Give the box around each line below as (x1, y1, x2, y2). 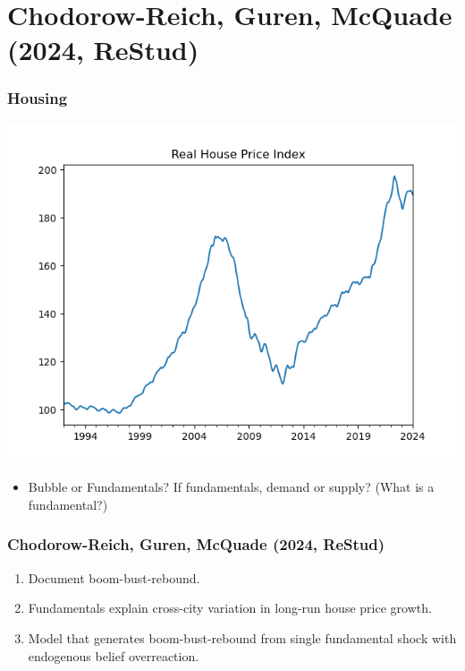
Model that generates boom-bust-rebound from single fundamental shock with (28, 628, 457, 647)
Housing (7, 87, 68, 109)
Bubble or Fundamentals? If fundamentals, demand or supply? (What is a (28, 477, 435, 496)
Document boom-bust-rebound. (28, 568, 200, 587)
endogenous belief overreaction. (28, 646, 199, 665)
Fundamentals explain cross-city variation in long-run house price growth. (28, 598, 432, 617)
